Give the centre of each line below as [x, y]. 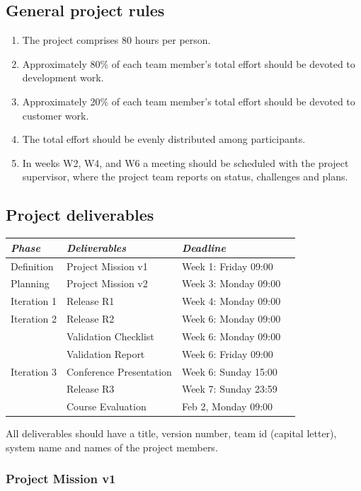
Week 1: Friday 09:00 [227, 266]
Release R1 [91, 301]
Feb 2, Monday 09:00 [227, 406]
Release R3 [91, 389]
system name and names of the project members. [112, 447]
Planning [30, 283]
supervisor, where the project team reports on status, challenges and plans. [185, 177]
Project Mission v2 [107, 283]
